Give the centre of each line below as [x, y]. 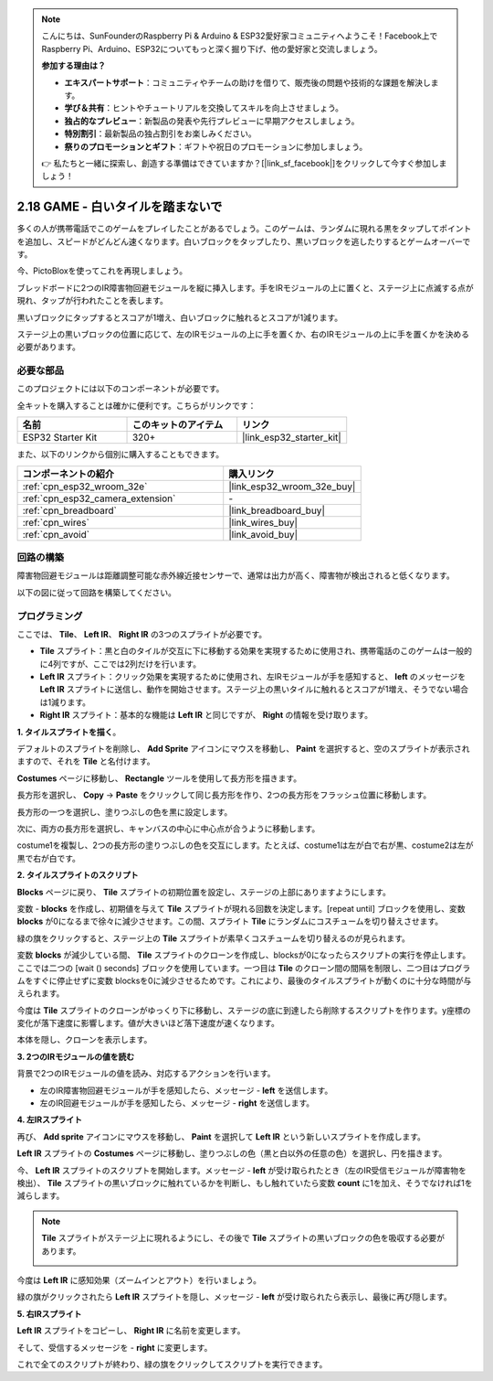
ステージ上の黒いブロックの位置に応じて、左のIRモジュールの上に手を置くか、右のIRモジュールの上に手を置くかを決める [243, 334]
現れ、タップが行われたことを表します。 [93, 301]
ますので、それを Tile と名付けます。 [86, 761]
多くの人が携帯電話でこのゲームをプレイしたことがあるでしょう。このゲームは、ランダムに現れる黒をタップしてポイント [244, 229]
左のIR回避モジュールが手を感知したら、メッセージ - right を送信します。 [177, 1103]
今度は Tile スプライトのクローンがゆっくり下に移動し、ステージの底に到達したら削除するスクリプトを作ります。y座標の [244, 1010]
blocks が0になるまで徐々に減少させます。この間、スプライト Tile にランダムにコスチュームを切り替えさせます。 [230, 921]
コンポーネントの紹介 [68, 474]
